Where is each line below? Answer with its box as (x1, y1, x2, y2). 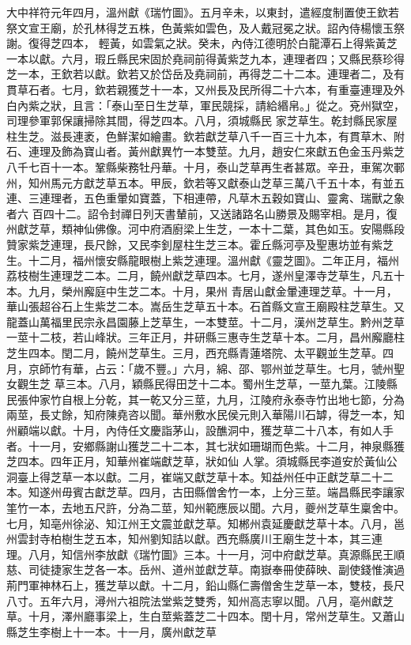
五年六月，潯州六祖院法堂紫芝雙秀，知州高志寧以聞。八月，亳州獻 (39, 592, 383, 609)
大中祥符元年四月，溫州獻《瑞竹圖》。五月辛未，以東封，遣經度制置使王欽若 (6, 4, 399, 20)
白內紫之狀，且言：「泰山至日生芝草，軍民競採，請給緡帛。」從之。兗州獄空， (6, 96, 405, 113)
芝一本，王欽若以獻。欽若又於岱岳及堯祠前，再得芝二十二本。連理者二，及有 (6, 66, 405, 82)
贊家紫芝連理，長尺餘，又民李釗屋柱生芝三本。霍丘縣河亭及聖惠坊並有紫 (6, 236, 383, 252)
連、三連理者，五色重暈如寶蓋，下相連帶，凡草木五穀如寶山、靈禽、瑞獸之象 (6, 190, 405, 206)
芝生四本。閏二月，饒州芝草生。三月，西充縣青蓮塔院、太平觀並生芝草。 (6, 345, 383, 361)
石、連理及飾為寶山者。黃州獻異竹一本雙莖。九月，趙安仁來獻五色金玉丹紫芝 (6, 143, 405, 160)
